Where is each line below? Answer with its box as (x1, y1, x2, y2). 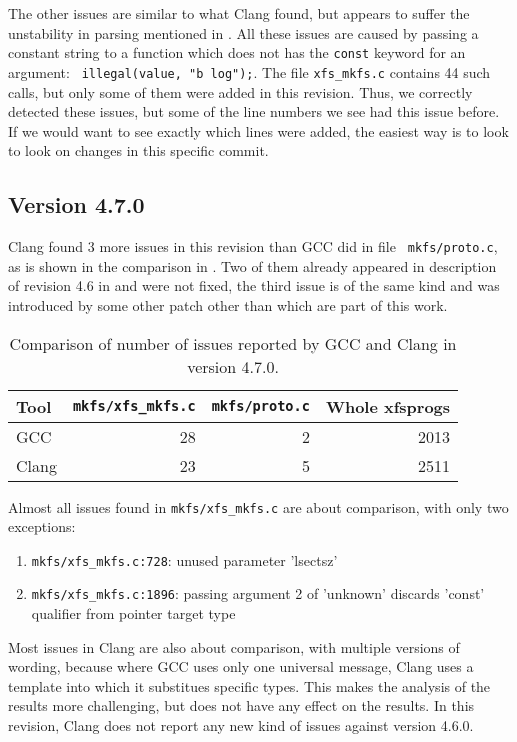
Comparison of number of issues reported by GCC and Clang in (9, 331, 457, 355)
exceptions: (8, 516, 76, 537)
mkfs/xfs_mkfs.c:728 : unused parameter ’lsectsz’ (31, 549, 338, 570)
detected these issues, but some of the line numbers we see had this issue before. (8, 101, 500, 122)
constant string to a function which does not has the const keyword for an (8, 42, 466, 63)
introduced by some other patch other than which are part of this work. (8, 294, 448, 315)
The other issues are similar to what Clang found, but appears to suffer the (8, 3, 470, 23)
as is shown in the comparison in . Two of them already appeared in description (8, 255, 497, 276)
